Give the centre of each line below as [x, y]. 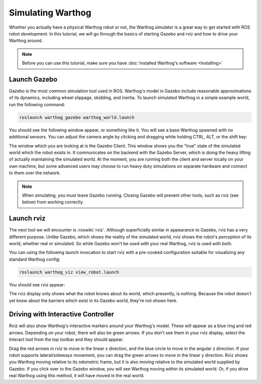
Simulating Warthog [50, 13]
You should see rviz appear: [37, 284]
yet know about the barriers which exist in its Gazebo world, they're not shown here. [93, 301]
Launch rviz [27, 218]
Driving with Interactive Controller [61, 314]
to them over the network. [35, 173]
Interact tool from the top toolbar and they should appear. [66, 339]
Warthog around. [26, 41]
